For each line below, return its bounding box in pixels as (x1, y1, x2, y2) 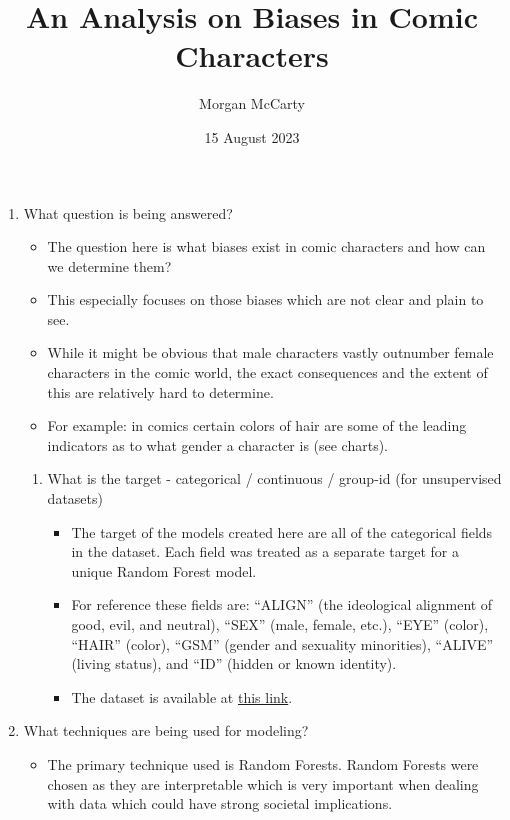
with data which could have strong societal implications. (47, 793, 393, 814)
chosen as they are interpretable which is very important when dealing (47, 773, 479, 794)
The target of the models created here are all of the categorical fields (71, 521, 493, 542)
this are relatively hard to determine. (47, 381, 274, 402)
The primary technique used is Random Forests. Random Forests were (47, 753, 479, 774)
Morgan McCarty (199, 93, 305, 114)
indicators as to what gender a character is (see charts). (47, 434, 389, 455)
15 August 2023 (204, 126, 300, 147)
